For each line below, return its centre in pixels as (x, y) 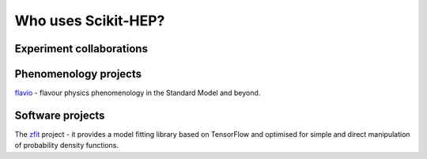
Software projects (60, 115)
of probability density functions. (66, 146)
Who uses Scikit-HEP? (90, 21)
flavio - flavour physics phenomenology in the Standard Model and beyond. (138, 93)
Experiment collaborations (81, 49)
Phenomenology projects (78, 74)
